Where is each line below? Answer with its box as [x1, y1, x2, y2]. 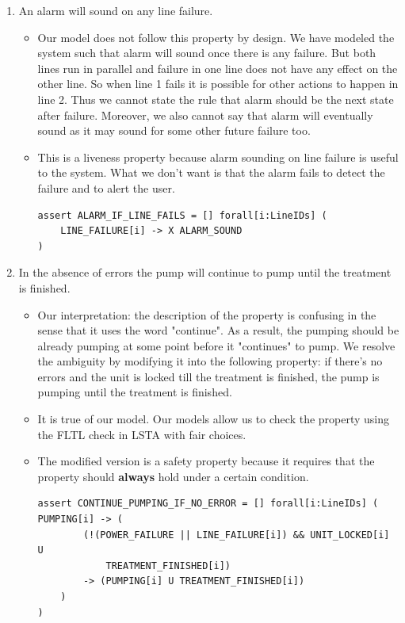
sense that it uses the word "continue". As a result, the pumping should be [37, 322, 399, 338]
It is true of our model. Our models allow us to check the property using [37, 411, 390, 427]
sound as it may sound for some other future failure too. [37, 122, 311, 139]
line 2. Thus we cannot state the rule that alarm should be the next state [37, 90, 394, 107]
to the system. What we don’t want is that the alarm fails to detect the [37, 164, 385, 181]
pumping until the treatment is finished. [37, 384, 232, 400]
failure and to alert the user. [37, 179, 175, 196]
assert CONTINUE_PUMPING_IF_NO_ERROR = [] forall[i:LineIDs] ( [37, 498, 379, 510]
